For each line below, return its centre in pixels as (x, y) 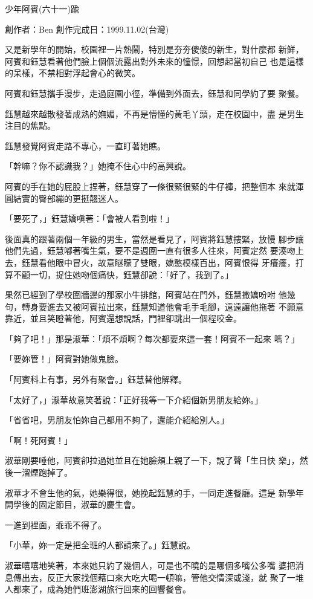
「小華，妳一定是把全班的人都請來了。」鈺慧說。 (100, 545)
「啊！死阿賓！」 (39, 440)
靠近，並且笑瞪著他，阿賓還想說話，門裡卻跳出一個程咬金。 (123, 318)
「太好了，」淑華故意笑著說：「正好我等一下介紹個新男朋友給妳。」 (134, 399)
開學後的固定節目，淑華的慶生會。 (73, 504)
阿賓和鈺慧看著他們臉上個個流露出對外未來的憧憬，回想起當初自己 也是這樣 (154, 61)
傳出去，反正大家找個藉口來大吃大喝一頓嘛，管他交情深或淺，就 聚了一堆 (158, 577)
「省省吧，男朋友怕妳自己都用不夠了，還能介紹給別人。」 (117, 420)
